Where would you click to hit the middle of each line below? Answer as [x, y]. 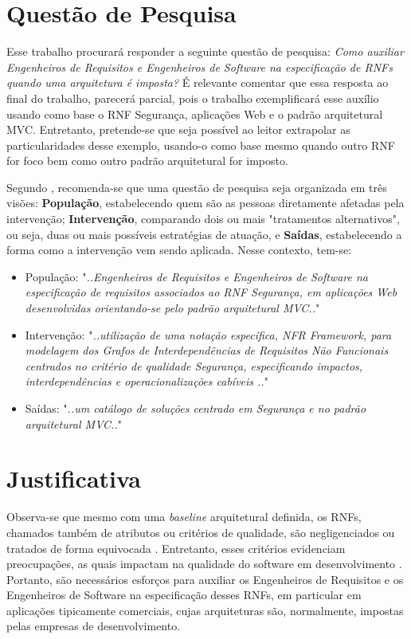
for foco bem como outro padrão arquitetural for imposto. [147, 161]
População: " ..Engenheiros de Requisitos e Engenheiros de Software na [196, 276]
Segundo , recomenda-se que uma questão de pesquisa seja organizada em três [197, 187]
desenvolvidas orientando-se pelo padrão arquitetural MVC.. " [172, 308]
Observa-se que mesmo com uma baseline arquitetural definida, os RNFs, [184, 517]
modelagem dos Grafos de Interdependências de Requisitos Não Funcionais [207, 350]
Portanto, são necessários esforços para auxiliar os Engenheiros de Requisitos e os [205, 579]
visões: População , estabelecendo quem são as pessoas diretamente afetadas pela [205, 203]
